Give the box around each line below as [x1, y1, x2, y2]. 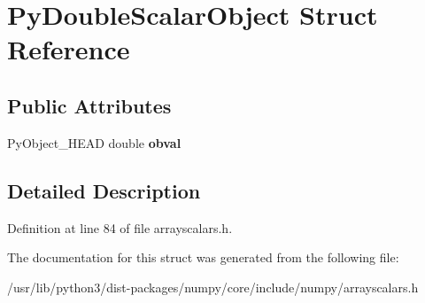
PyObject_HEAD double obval [7, 133, 182, 151]
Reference [7, 31, 130, 67]
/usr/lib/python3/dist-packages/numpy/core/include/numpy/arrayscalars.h [7, 277, 419, 296]
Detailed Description [7, 176, 201, 204]
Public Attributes [7, 91, 172, 119]
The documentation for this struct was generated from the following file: [7, 248, 399, 267]
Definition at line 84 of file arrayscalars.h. [7, 218, 233, 237]
